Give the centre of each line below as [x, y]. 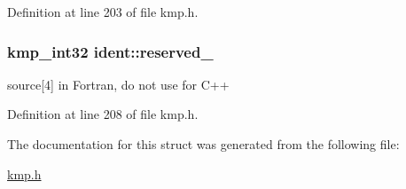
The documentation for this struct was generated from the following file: [203, 144]
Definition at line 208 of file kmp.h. [103, 114]
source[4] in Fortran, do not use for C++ [118, 84]
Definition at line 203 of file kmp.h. [103, 12]
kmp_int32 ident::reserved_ [110, 51]
